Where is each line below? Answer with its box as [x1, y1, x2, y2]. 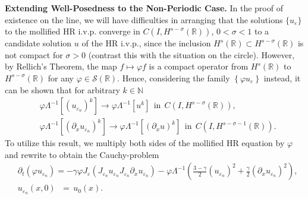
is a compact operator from [149, 60, 249, 72]
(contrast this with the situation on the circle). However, [88, 48, 295, 61]
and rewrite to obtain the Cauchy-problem [5, 148, 159, 160]
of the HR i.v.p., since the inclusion [81, 37, 211, 49]
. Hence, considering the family [117, 71, 230, 84]
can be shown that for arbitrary [5, 83, 120, 96]
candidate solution [5, 37, 72, 49]
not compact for [5, 48, 63, 61]
